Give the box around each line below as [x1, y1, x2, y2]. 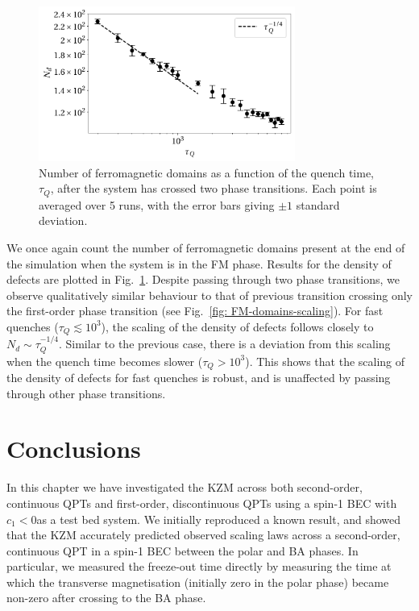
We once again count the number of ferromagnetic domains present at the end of [6, 239, 405, 256]
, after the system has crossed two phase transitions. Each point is [50, 180, 377, 197]
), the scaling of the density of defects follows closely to [101, 318, 374, 335]
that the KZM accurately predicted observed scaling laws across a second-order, [6, 526, 400, 543]
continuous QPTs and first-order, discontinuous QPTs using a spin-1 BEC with [6, 494, 397, 511]
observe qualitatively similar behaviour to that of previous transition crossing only [6, 286, 413, 303]
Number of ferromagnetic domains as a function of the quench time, [39, 164, 374, 181]
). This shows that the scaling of [245, 352, 405, 369]
